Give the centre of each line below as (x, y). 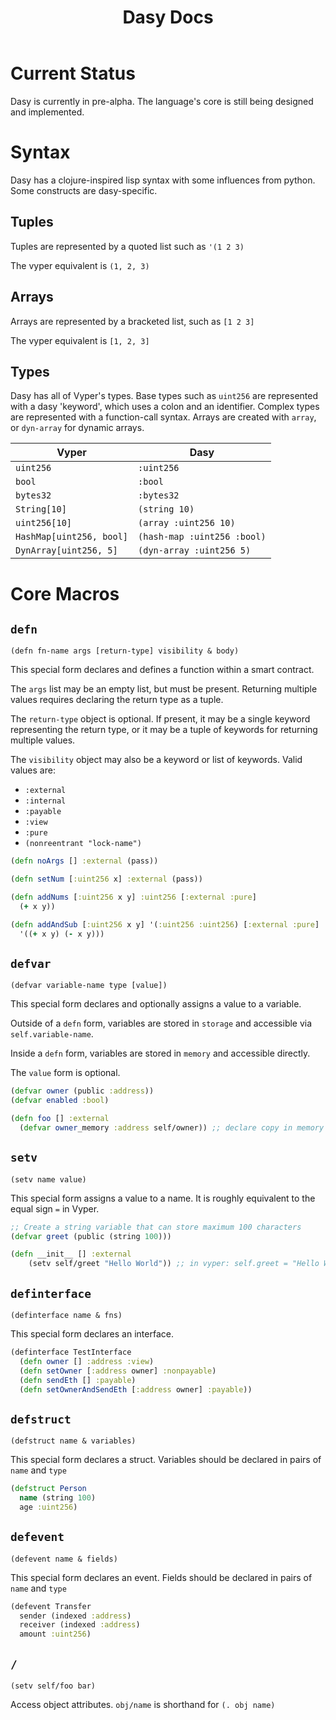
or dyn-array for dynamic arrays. (77, 428)
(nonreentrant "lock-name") (83, 844)
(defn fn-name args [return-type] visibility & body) (125, 651)
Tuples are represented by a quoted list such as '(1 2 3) (127, 246)
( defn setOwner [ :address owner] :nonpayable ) (118, 1371)
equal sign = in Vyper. (55, 1208)
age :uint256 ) (48, 1507)
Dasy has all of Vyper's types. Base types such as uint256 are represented (164, 396)
